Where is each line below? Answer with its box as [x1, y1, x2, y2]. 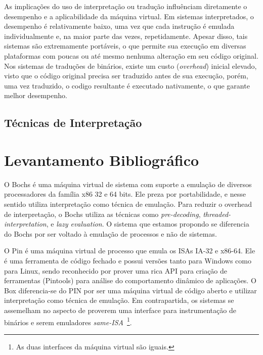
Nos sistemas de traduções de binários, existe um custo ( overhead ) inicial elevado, [4, 60, 257, 71]
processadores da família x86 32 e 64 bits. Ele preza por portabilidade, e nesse [4, 189, 246, 199]
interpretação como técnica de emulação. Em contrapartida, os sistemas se [4, 295, 234, 305]
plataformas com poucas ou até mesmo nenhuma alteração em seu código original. [4, 50, 258, 61]
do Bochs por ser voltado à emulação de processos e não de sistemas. [4, 228, 217, 239]
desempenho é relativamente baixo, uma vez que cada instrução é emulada [4, 21, 235, 31]
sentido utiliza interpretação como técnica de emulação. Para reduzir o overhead [4, 199, 252, 209]
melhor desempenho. [4, 90, 67, 101]
